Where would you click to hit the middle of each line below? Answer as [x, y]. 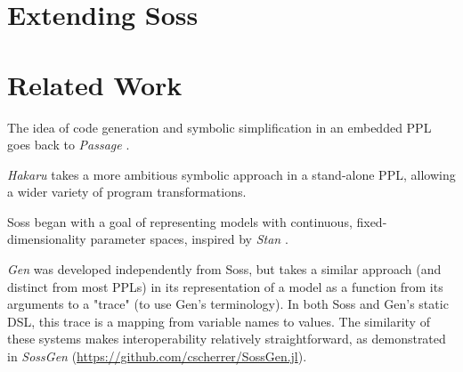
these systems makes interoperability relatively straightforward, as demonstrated [227, 339]
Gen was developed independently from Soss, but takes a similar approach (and [224, 269]
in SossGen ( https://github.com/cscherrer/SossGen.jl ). [157, 356]
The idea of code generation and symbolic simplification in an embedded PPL [219, 127]
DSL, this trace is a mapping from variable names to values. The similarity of [219, 321]
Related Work [95, 84]
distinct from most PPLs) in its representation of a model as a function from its [225, 286]
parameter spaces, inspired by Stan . [189, 239]
